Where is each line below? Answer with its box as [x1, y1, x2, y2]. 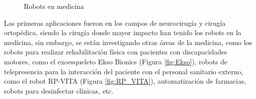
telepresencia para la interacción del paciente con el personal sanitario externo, [4, 66, 243, 76]
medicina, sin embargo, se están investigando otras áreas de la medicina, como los [4, 37, 252, 47]
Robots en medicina [24, 1, 84, 11]
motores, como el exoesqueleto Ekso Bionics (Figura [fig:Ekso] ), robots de [4, 56, 228, 66]
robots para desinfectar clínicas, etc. [4, 85, 114, 96]
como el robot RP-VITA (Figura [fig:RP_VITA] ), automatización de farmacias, [4, 76, 247, 86]
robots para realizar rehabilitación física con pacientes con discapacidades [4, 47, 227, 57]
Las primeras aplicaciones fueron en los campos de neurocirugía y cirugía [4, 17, 226, 28]
